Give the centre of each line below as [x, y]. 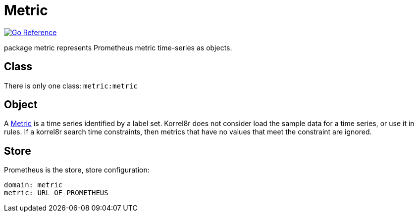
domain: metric [33, 185]
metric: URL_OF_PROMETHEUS [56, 193]
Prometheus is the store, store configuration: [77, 170]
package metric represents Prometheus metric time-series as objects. [118, 47]
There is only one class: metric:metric [71, 86]
